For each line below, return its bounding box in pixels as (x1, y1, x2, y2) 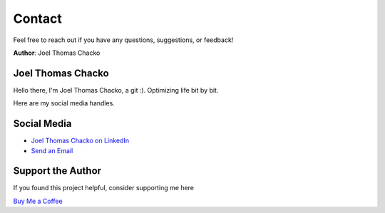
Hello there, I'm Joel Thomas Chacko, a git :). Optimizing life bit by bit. (13, 85, 219, 94)
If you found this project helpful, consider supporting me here (13, 184, 195, 192)
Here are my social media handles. (13, 99, 115, 108)
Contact (13, 11, 62, 26)
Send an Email (31, 146, 73, 155)
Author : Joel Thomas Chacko (13, 48, 101, 57)
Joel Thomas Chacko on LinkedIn (31, 136, 130, 145)
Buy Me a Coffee (13, 197, 63, 205)
